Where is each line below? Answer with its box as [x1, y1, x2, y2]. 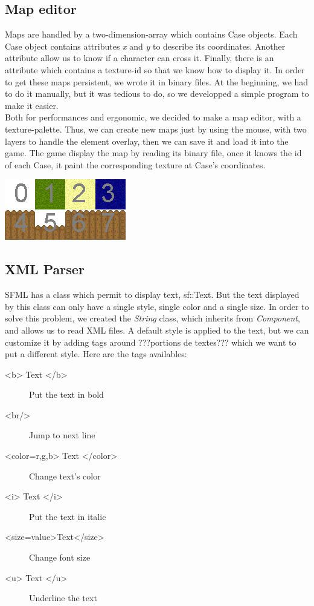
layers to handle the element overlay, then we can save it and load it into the [5, 134, 289, 147]
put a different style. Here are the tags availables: [5, 347, 187, 360]
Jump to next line [29, 429, 95, 441]
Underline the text [29, 591, 97, 604]
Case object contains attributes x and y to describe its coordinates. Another [5, 39, 286, 52]
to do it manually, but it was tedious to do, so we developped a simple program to [5, 87, 309, 100]
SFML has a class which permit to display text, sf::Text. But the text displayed [5, 288, 300, 301]
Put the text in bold [29, 388, 104, 401]
